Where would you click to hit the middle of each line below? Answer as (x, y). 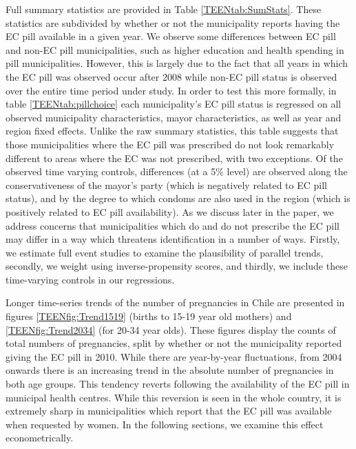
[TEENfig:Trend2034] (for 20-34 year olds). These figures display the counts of (171, 329)
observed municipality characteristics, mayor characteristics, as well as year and (174, 117)
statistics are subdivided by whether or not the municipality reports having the (173, 22)
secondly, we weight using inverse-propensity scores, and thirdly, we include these (177, 266)
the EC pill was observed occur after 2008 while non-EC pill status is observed (171, 76)
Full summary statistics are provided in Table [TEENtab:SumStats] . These (164, 9)
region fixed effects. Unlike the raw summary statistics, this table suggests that (172, 131)
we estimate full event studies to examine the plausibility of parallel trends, (165, 252)
